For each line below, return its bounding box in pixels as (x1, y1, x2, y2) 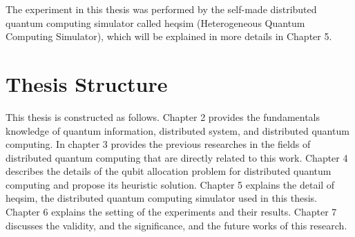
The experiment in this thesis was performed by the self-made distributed (6, 2, 317, 16)
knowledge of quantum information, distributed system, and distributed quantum (6, 123, 349, 138)
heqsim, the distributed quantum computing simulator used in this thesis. (6, 191, 317, 205)
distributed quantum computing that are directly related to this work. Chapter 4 (6, 150, 348, 164)
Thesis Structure (6, 69, 168, 97)
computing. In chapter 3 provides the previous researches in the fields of (6, 137, 311, 151)
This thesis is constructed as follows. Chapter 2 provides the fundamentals (6, 109, 320, 124)
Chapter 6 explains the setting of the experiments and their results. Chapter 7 (6, 205, 337, 219)
